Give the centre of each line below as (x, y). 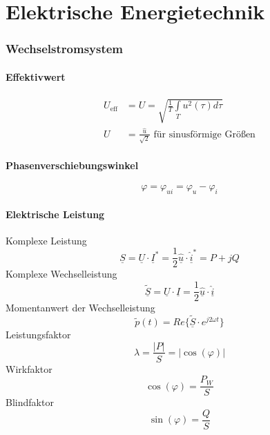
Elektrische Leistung (55, 214)
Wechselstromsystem (65, 49)
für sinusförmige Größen (204, 134)
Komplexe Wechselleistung (61, 274)
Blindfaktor (30, 402)
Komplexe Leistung (46, 240)
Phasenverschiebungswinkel (72, 165)
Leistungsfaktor (38, 334)
